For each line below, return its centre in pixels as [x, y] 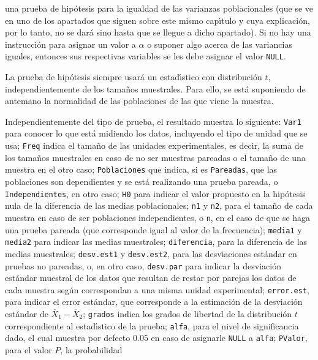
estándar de [27, 313]
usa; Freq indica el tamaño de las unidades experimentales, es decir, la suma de [154, 145]
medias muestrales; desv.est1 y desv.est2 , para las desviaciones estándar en [151, 253]
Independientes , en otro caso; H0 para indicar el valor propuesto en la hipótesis [155, 193]
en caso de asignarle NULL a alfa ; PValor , [229, 338]
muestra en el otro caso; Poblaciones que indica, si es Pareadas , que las [141, 169]
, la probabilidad [91, 349]
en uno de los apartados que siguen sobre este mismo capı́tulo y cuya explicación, [157, 20]
